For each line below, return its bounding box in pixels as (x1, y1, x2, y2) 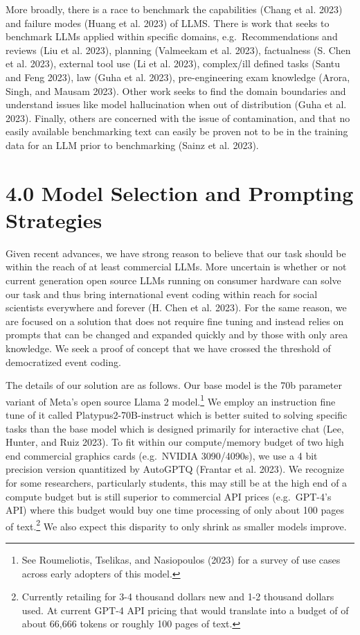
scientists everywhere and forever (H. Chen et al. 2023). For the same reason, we (6, 300, 347, 315)
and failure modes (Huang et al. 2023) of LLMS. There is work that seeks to (6, 15, 330, 30)
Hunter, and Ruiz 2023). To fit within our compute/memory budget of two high (6, 435, 344, 449)
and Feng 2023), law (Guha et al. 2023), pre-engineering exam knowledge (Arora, (6, 69, 350, 84)
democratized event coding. (6, 354, 121, 369)
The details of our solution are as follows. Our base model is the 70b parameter (6, 378, 342, 392)
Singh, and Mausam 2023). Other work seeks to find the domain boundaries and (6, 83, 346, 98)
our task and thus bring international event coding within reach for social (6, 286, 318, 301)
